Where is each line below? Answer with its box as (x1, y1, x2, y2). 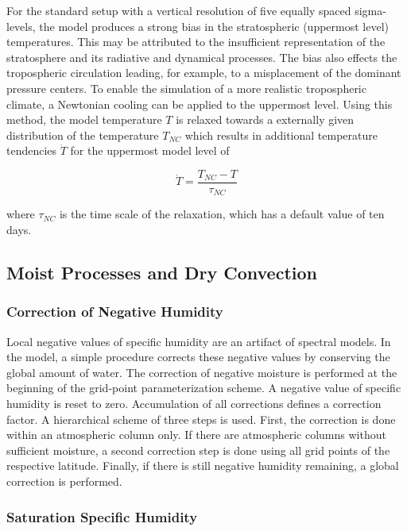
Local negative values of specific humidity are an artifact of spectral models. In (6, 333, 391, 349)
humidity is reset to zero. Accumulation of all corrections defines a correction (6, 395, 382, 412)
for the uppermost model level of (70, 142, 230, 159)
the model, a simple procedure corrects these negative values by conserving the (6, 348, 390, 365)
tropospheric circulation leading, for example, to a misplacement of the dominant (6, 64, 401, 81)
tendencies (6, 142, 57, 159)
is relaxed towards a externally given (176, 111, 355, 128)
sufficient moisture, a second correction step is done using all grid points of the (6, 441, 390, 458)
